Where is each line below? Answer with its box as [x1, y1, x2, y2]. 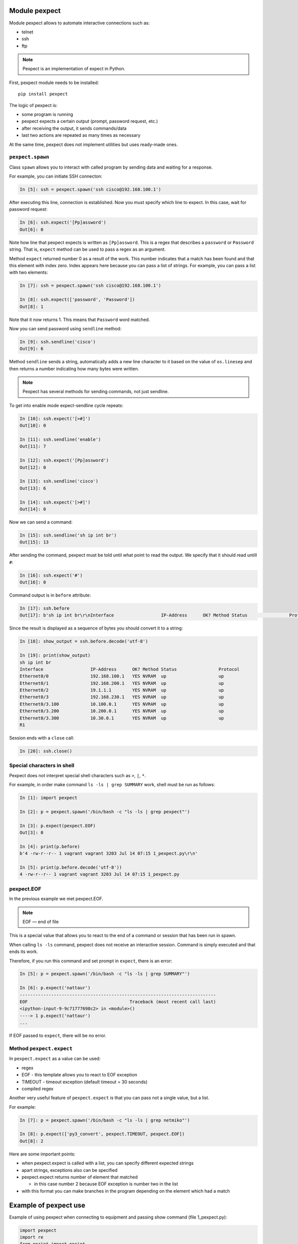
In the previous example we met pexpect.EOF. [9, 896, 103, 902]
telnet [21, 29, 34, 35]
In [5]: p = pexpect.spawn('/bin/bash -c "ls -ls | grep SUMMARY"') [19, 971, 190, 977]
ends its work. [9, 948, 38, 955]
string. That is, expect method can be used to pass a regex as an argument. [9, 246, 166, 252]
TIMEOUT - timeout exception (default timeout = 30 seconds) [21, 1079, 148, 1085]
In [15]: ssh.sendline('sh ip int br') [19, 532, 117, 538]
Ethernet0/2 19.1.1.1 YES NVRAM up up [19, 687, 224, 693]
